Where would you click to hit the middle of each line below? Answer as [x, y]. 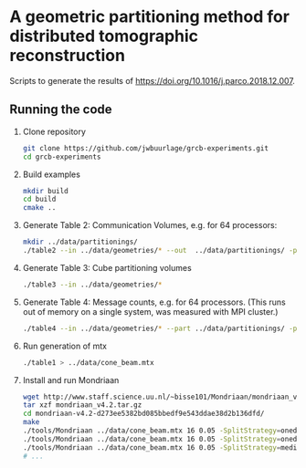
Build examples [51, 174]
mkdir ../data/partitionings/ [80, 242]
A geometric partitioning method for [150, 17]
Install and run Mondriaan [71, 380]
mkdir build [45, 191]
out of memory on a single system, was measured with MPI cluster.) [150, 311]
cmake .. [39, 208]
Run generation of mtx [65, 346]
